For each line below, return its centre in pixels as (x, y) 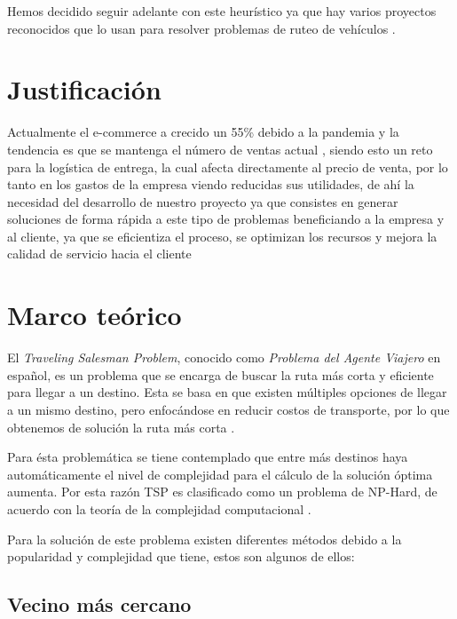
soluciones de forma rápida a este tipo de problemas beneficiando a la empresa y (226, 219)
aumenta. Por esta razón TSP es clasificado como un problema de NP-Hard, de (222, 492)
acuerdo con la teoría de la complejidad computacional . (159, 508)
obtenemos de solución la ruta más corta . (121, 427)
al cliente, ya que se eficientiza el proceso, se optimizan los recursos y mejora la (222, 236)
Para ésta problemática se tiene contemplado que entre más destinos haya (208, 457)
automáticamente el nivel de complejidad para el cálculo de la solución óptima (220, 474)
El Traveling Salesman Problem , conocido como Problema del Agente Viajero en (224, 357)
